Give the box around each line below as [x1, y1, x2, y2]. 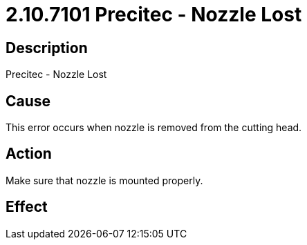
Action [6, 145, 52, 163]
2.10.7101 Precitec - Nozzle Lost [6, 3, 302, 26]
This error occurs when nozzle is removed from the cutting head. [6, 121, 302, 134]
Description [6, 39, 88, 57]
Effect [6, 198, 48, 216]
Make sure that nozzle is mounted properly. [6, 174, 203, 186]
